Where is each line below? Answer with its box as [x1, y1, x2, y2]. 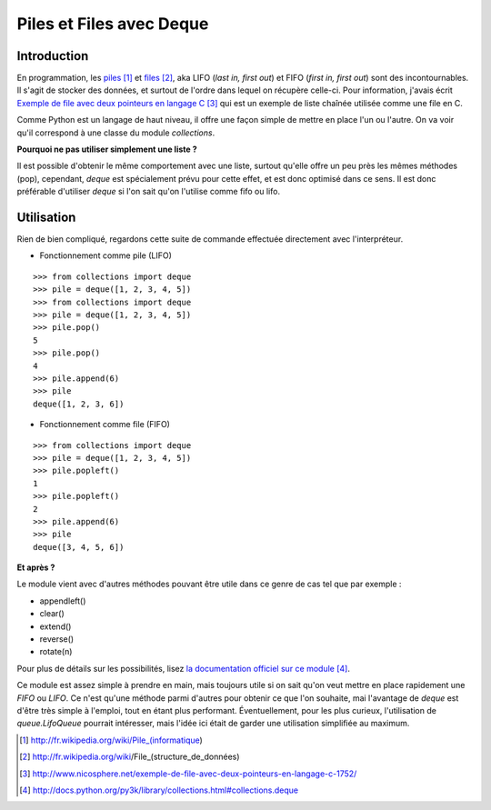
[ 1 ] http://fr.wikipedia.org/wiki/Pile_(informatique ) [19, 735, 204, 745]
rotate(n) [39, 646, 73, 657]
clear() [39, 608, 65, 619]
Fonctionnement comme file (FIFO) [39, 419, 170, 430]
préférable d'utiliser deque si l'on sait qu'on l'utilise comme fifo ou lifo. [16, 186, 281, 197]
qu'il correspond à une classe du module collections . [16, 127, 215, 138]
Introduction [16, 48, 89, 64]
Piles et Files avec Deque [16, 14, 209, 34]
